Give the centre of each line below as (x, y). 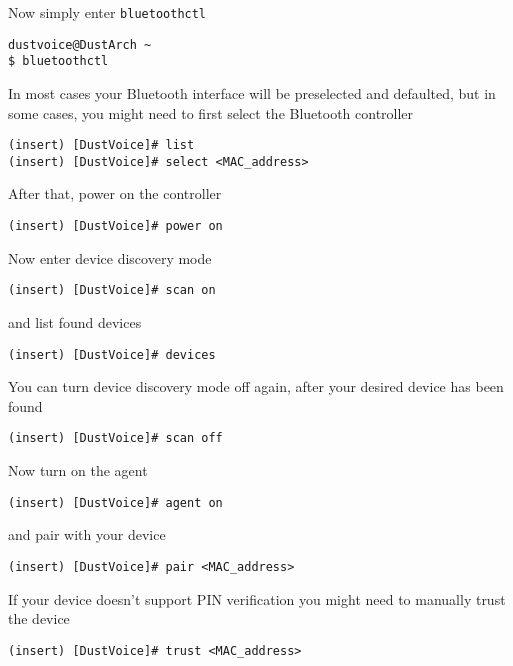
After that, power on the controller (115, 193)
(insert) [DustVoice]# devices (112, 354)
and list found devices (75, 321)
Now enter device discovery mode (110, 257)
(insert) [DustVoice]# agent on (115, 502)
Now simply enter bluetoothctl (107, 12)
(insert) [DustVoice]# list (101, 145)
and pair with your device (87, 534)
